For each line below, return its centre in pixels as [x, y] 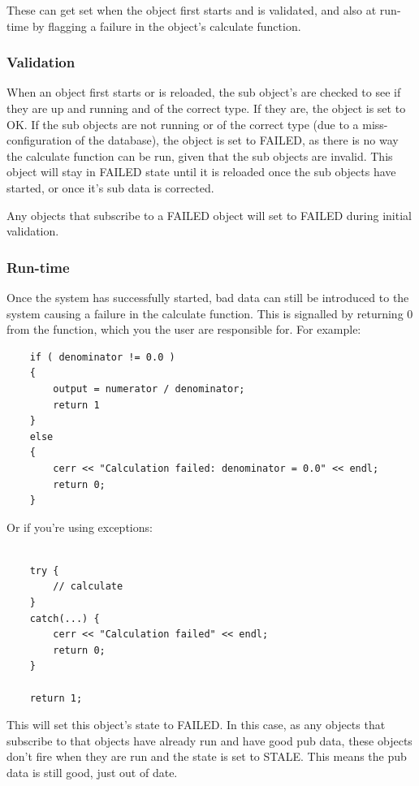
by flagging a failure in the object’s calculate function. [166, 26]
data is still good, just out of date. [92, 772]
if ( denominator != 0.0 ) [102, 357]
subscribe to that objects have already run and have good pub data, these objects [209, 740]
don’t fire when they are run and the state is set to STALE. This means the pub [207, 756]
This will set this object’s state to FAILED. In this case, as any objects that [196, 725]
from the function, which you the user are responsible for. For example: [184, 329]
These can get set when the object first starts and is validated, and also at [192, 10]
